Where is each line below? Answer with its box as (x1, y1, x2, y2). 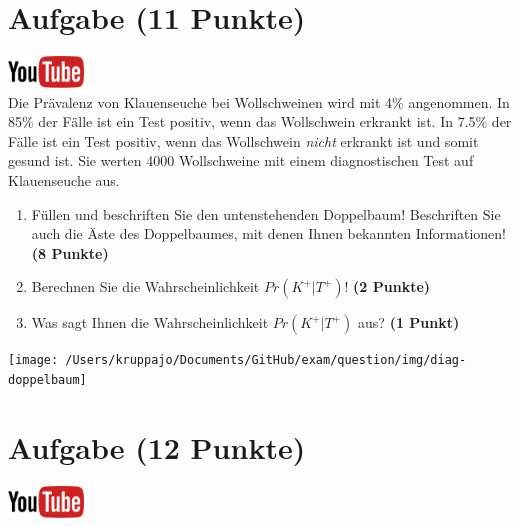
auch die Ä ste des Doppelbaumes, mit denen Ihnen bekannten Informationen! (31, 223, 506, 244)
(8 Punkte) (31, 242, 109, 263)
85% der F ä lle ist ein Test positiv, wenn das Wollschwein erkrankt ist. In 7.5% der (8, 111, 512, 132)
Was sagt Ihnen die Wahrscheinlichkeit (31, 312, 269, 333)
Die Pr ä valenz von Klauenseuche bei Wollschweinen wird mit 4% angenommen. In (8, 91, 510, 112)
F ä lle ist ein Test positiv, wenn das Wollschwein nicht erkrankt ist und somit (8, 130, 479, 151)
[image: (8, 353, 59, 368)
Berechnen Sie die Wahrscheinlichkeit (31, 276, 260, 297)
